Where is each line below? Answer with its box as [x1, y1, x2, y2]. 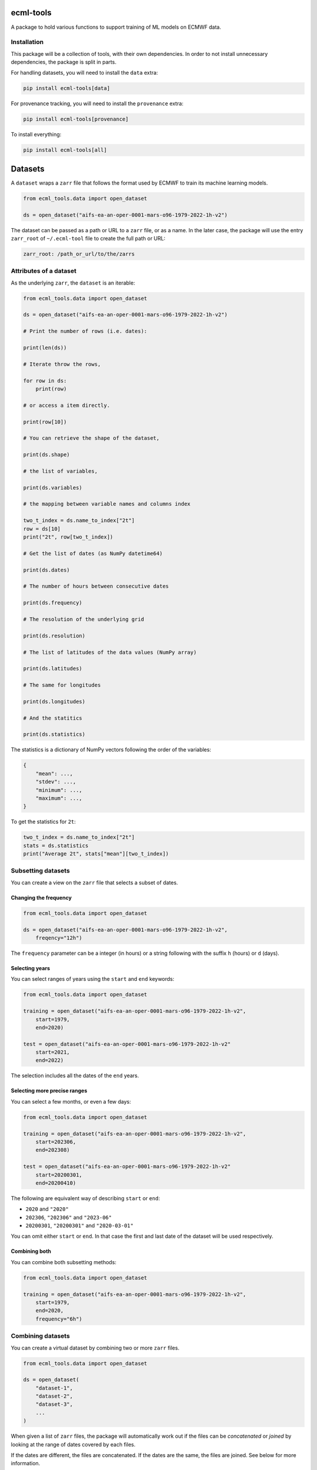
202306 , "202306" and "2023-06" [25, 1214, 112, 1221]
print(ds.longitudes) [23, 698, 86, 705]
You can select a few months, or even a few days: [11, 1098, 131, 1105]
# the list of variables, [23, 467, 98, 475]
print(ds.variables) [23, 484, 82, 491]
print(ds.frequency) [23, 600, 82, 606]
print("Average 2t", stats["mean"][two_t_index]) [23, 850, 169, 857]
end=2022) [35, 1057, 64, 1064]
